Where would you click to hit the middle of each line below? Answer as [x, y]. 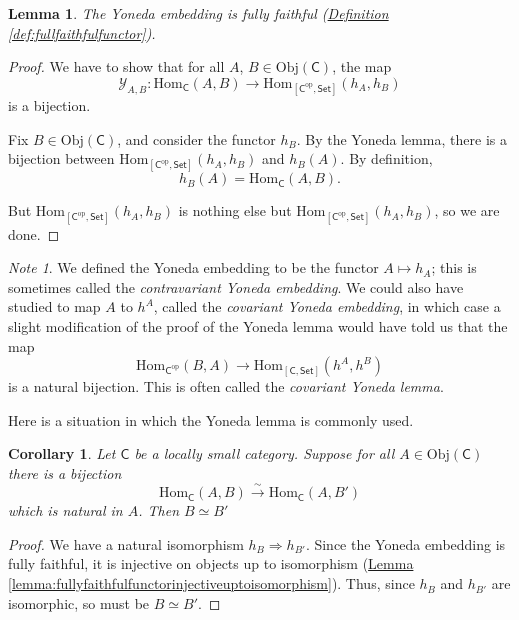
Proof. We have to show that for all [116, 66]
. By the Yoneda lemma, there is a [401, 138]
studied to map [54, 306]
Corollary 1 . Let [62, 453]
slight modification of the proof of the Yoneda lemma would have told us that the [258, 325]
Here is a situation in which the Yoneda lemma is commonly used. [211, 419]
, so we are [467, 210]
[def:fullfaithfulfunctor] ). [82, 32]
